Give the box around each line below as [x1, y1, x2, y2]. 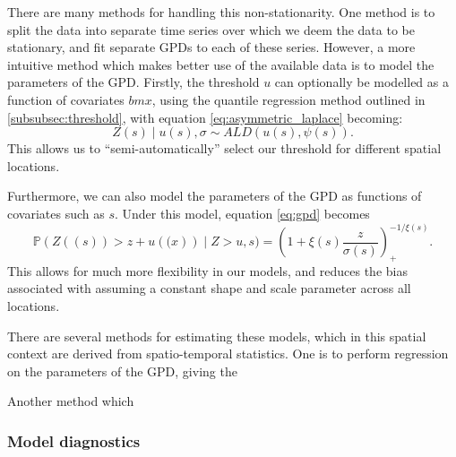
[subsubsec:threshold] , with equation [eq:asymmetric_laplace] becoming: [7, 108, 403, 126]
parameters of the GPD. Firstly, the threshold [7, 73, 260, 91]
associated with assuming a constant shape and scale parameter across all [7, 279, 411, 297]
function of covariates [7, 90, 125, 108]
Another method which [7, 392, 134, 410]
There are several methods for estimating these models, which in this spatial [7, 326, 426, 345]
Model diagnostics [7, 429, 141, 452]
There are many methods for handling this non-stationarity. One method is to [7, 3, 435, 21]
